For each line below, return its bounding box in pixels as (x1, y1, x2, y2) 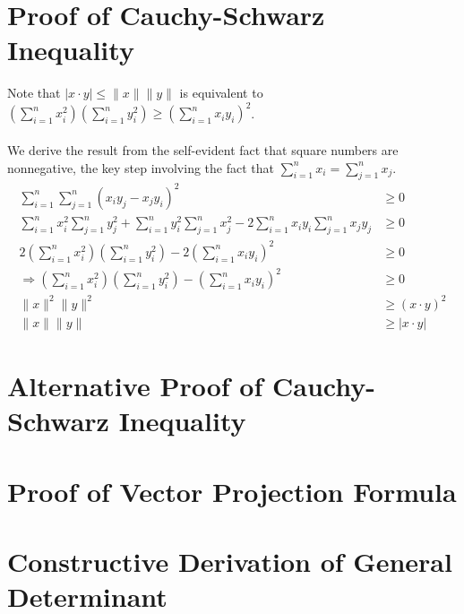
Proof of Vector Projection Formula (7, 472, 457, 509)
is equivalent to (179, 83, 263, 102)
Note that (7, 83, 61, 102)
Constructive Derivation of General (7, 543, 452, 579)
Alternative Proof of (7, 368, 263, 404)
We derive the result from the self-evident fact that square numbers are (7, 141, 399, 159)
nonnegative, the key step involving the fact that (7, 158, 274, 177)
